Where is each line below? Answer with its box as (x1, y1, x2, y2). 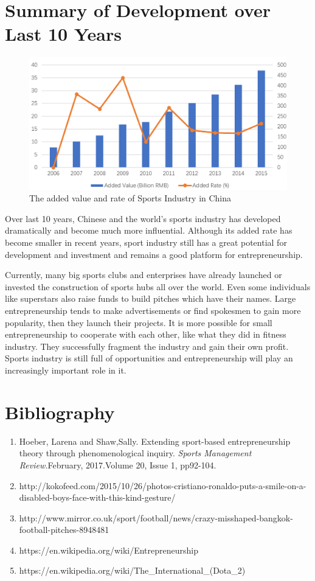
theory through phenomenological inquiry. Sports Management (19, 447, 252, 459)
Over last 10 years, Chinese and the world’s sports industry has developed (5, 212, 281, 224)
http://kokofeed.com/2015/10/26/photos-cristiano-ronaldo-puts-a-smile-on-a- (19, 479, 306, 492)
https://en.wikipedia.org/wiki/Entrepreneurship (19, 543, 198, 556)
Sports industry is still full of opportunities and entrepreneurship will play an (5, 352, 293, 364)
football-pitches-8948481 (19, 523, 109, 536)
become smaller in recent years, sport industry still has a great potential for (5, 236, 287, 249)
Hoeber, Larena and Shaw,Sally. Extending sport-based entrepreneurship (19, 434, 291, 447)
